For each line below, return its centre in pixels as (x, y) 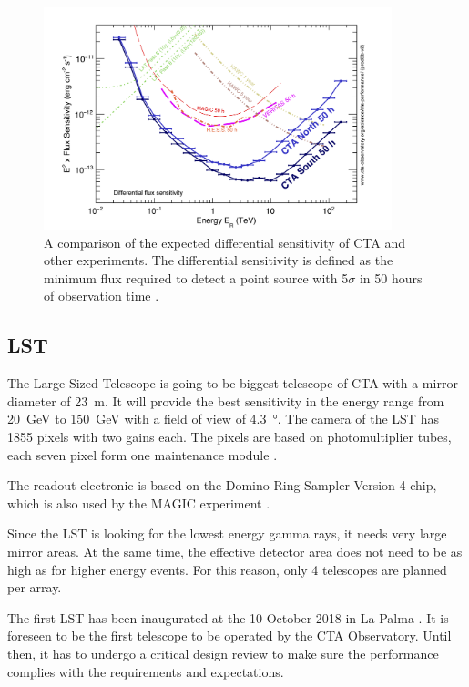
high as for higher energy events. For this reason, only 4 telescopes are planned (227, 569)
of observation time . (102, 296)
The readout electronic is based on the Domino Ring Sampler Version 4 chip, (222, 485)
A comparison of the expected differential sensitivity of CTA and (224, 242)
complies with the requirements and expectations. (146, 671)
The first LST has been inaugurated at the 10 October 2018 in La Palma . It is (228, 617)
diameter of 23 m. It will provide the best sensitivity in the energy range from (226, 400)
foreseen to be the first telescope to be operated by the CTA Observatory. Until (229, 636)
